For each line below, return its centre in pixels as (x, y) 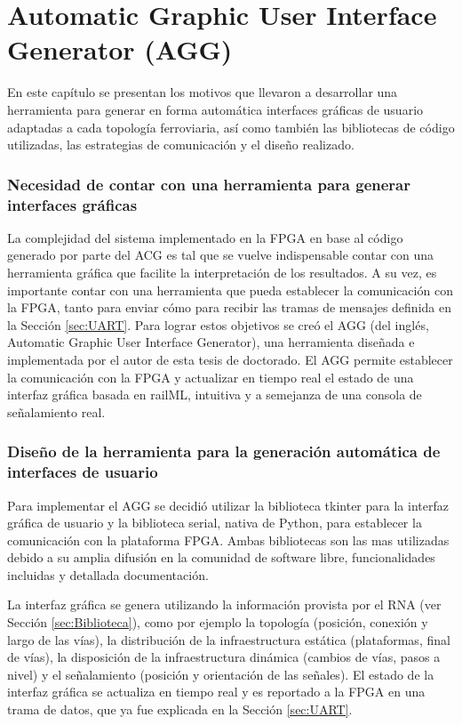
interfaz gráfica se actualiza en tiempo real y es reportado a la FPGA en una (216, 692)
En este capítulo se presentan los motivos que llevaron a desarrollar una (203, 92)
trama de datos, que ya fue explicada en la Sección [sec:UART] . (180, 709)
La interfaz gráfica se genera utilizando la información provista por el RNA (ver (224, 604)
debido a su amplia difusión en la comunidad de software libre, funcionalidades (221, 557)
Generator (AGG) (120, 49)
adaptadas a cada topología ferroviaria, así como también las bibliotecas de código (231, 127)
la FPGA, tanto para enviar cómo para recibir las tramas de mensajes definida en (229, 307)
